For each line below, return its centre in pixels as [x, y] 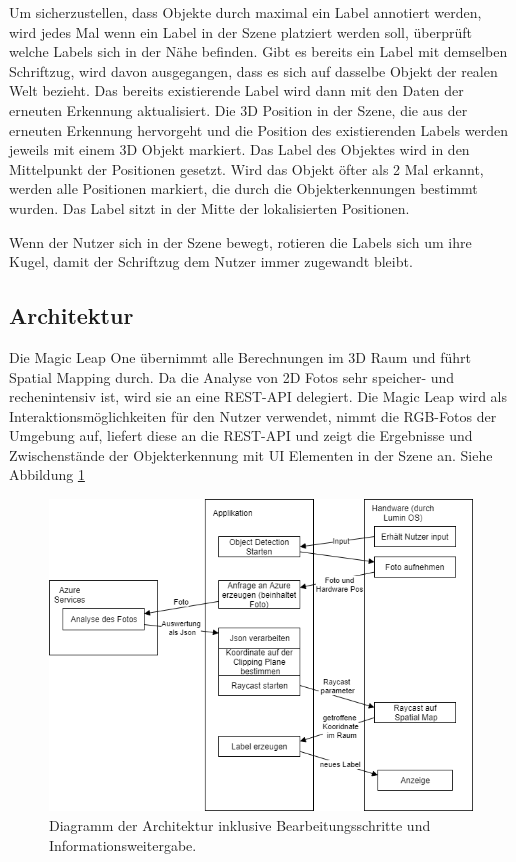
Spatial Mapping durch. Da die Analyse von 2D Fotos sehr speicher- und [232, 376]
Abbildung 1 [47, 474]
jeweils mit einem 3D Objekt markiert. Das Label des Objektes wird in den [239, 149]
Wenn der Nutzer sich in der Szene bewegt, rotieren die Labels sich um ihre [240, 241]
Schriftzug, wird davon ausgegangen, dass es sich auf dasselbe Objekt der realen [253, 70]
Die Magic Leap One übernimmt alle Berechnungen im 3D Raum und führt [240, 356]
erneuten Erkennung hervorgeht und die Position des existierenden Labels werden [258, 129]
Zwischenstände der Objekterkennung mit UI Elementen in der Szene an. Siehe [251, 454]
